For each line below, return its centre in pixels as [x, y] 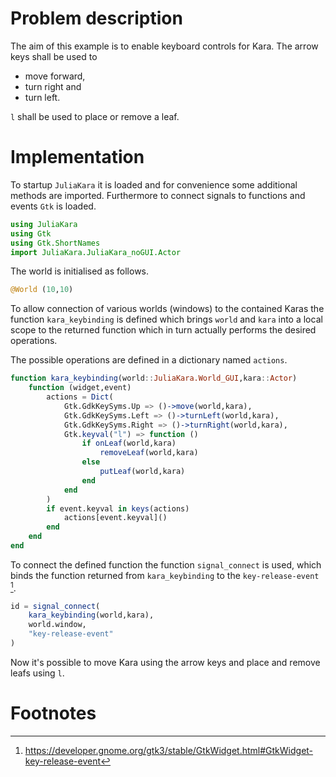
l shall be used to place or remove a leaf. [95, 116]
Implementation [77, 157]
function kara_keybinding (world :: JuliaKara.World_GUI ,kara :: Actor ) [154, 378]
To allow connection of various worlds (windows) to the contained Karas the [167, 309]
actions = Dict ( [80, 397]
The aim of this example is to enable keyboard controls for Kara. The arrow [164, 46]
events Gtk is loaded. [53, 206]
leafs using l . [37, 673]
